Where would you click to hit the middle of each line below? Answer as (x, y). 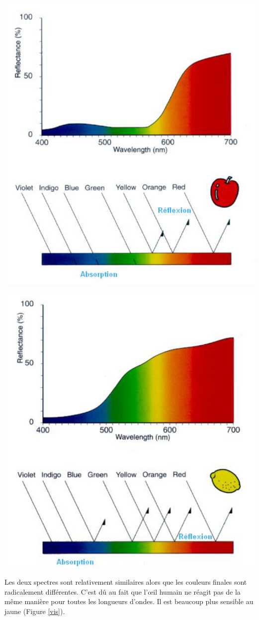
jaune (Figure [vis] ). (35, 611)
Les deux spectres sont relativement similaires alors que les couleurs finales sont (126, 582)
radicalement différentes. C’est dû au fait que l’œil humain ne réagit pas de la (123, 591)
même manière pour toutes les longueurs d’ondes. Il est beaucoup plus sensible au (129, 601)
